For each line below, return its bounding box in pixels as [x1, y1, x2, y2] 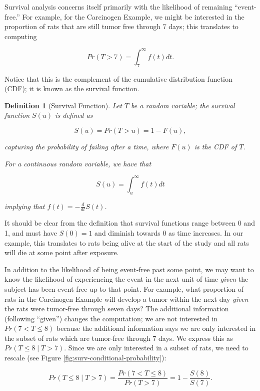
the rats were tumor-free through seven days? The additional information [4, 303, 229, 314]
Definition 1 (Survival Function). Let [4, 100, 122, 110]
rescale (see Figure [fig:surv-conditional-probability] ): [4, 352, 166, 363]
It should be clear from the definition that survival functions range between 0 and [4, 218, 255, 228]
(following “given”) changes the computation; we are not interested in [4, 313, 218, 323]
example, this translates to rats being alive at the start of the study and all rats [4, 237, 249, 248]
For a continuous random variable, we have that [4, 158, 151, 168]
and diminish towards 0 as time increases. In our [94, 227, 243, 238]
